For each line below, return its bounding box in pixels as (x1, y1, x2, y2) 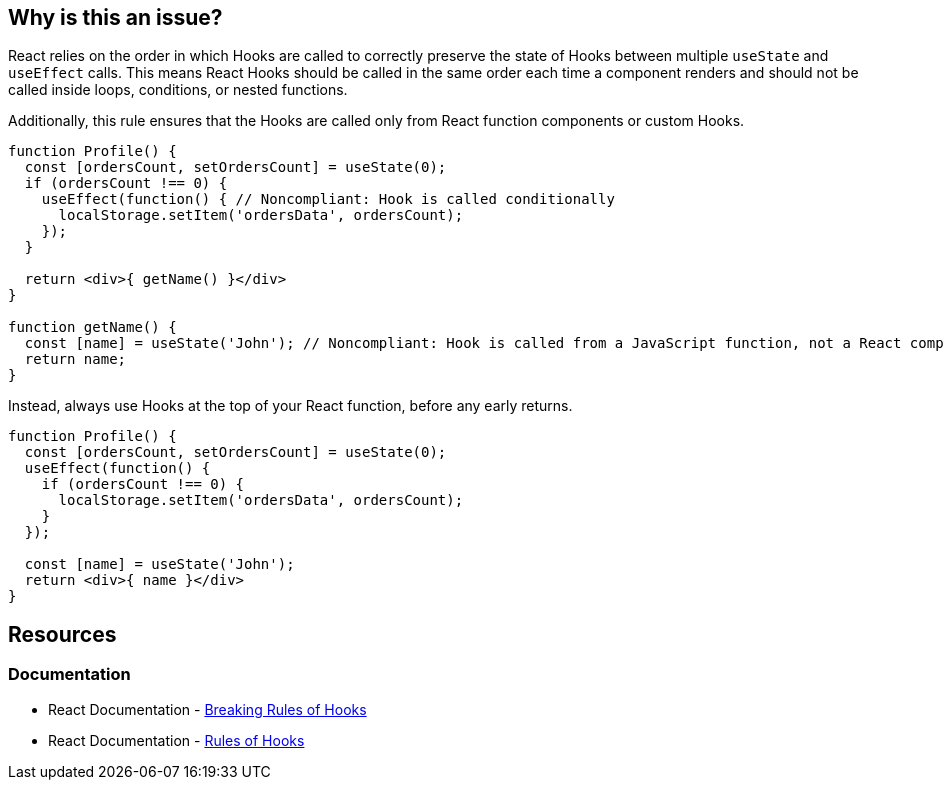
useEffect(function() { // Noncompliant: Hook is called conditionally (41, 191, 615, 208)
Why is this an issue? (8, 5, 223, 30)
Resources (8, 621, 117, 647)
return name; (24, 351, 127, 368)
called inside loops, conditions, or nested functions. (8, 81, 348, 99)
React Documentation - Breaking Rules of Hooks (48, 700, 367, 718)
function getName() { (8, 319, 177, 336)
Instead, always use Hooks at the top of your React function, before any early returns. (8, 397, 573, 415)
